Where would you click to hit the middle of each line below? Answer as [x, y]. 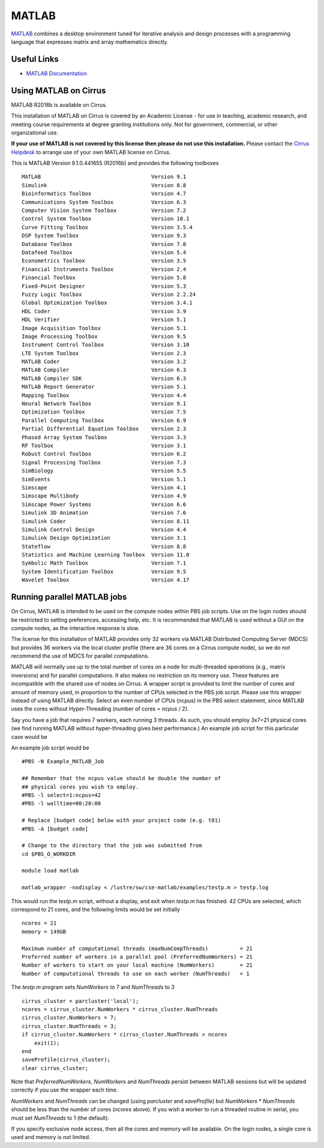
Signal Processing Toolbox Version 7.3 [104, 462]
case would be [29, 737]
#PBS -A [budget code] [55, 829]
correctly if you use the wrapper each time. [64, 1090]
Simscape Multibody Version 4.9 [104, 496]
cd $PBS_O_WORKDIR [49, 854]
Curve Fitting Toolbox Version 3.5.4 [107, 227]
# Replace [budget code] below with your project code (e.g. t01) [121, 820]
